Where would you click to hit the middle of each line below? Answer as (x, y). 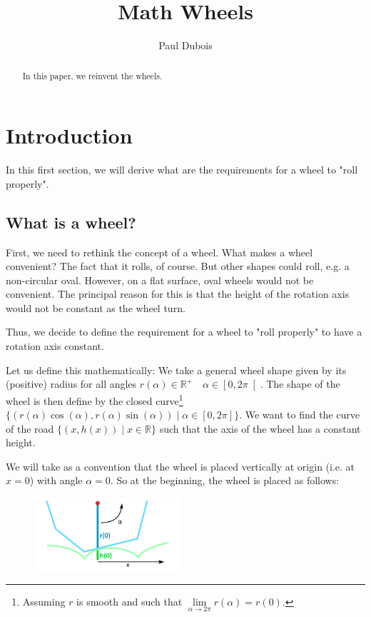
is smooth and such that (129, 601)
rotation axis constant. (55, 346)
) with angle (56, 480)
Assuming (44, 601)
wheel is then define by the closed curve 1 (95, 399)
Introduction (69, 135)
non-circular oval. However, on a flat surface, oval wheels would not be (160, 280)
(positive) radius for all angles (71, 384)
